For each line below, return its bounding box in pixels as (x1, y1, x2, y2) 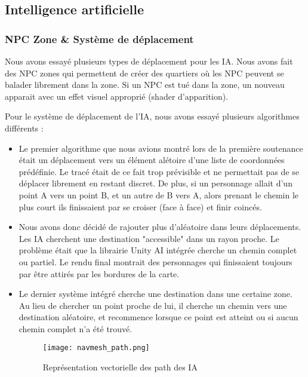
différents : (5, 121, 44, 134)
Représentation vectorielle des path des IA (42, 361, 198, 373)
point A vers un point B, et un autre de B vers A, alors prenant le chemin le (19, 188, 299, 201)
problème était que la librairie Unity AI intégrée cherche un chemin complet (19, 244, 297, 256)
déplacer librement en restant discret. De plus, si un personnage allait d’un (19, 177, 292, 189)
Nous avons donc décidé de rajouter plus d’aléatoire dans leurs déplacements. (19, 220, 301, 233)
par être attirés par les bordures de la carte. (19, 267, 180, 280)
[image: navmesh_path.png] (42, 344, 150, 353)
